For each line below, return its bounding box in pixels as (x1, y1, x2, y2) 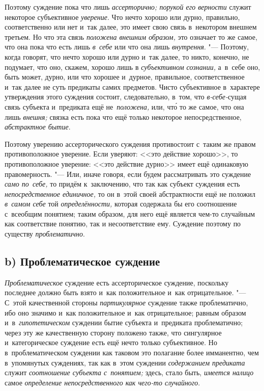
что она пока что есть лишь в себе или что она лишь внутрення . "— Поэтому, (5, 41, 249, 52)
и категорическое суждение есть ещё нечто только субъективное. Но (5, 337, 217, 348)
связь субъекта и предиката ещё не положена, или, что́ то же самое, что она (5, 101, 244, 112)
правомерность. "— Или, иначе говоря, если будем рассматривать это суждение (5, 168, 251, 179)
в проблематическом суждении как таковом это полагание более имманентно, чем (5, 347, 259, 358)
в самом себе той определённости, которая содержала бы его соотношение (5, 198, 237, 209)
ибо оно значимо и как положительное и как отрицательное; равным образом (5, 307, 246, 318)
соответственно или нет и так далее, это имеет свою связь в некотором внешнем (5, 21, 257, 32)
